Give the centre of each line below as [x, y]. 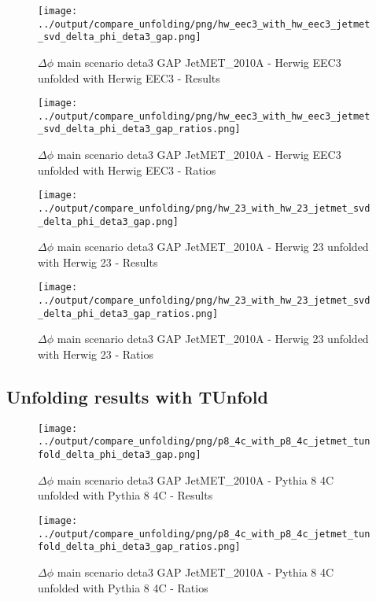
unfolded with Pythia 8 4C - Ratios [123, 587]
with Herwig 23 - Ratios [96, 354]
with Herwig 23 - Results [98, 262]
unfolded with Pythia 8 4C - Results [125, 495]
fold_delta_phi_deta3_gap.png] [120, 455]
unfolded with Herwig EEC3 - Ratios [127, 170]
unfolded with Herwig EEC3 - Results [129, 77]
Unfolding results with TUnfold [137, 397]
